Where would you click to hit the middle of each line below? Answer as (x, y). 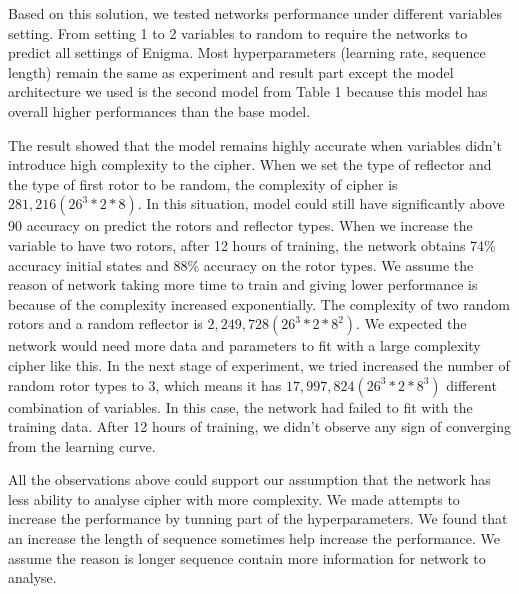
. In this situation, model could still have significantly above (321, 203)
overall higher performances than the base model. (159, 110)
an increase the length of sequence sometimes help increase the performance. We (254, 538)
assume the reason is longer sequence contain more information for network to (247, 557)
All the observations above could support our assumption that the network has (249, 479)
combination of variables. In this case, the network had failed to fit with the (240, 406)
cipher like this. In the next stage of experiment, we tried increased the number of (259, 364)
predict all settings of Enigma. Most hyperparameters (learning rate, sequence (247, 52)
